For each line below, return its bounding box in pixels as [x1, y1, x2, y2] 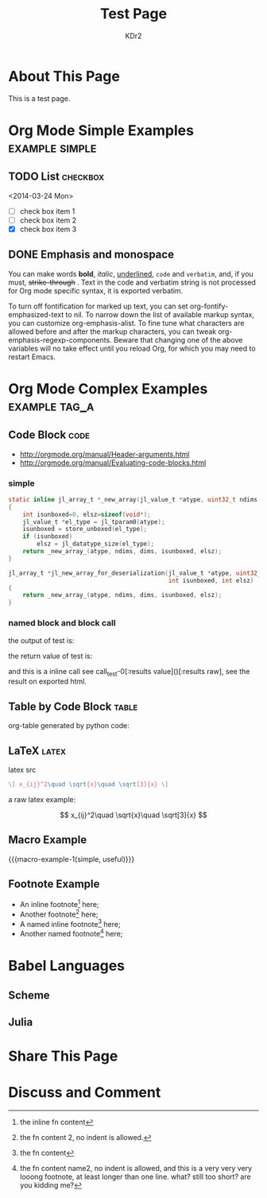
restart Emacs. [8, 351, 56, 362]
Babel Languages [8, 957, 126, 975]
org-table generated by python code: [8, 721, 130, 731]
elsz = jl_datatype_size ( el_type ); [37, 540, 155, 549]
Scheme [8, 988, 50, 1002]
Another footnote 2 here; [19, 908, 99, 919]
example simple [8, 138, 97, 156]
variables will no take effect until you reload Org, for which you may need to [8, 343, 256, 353]
